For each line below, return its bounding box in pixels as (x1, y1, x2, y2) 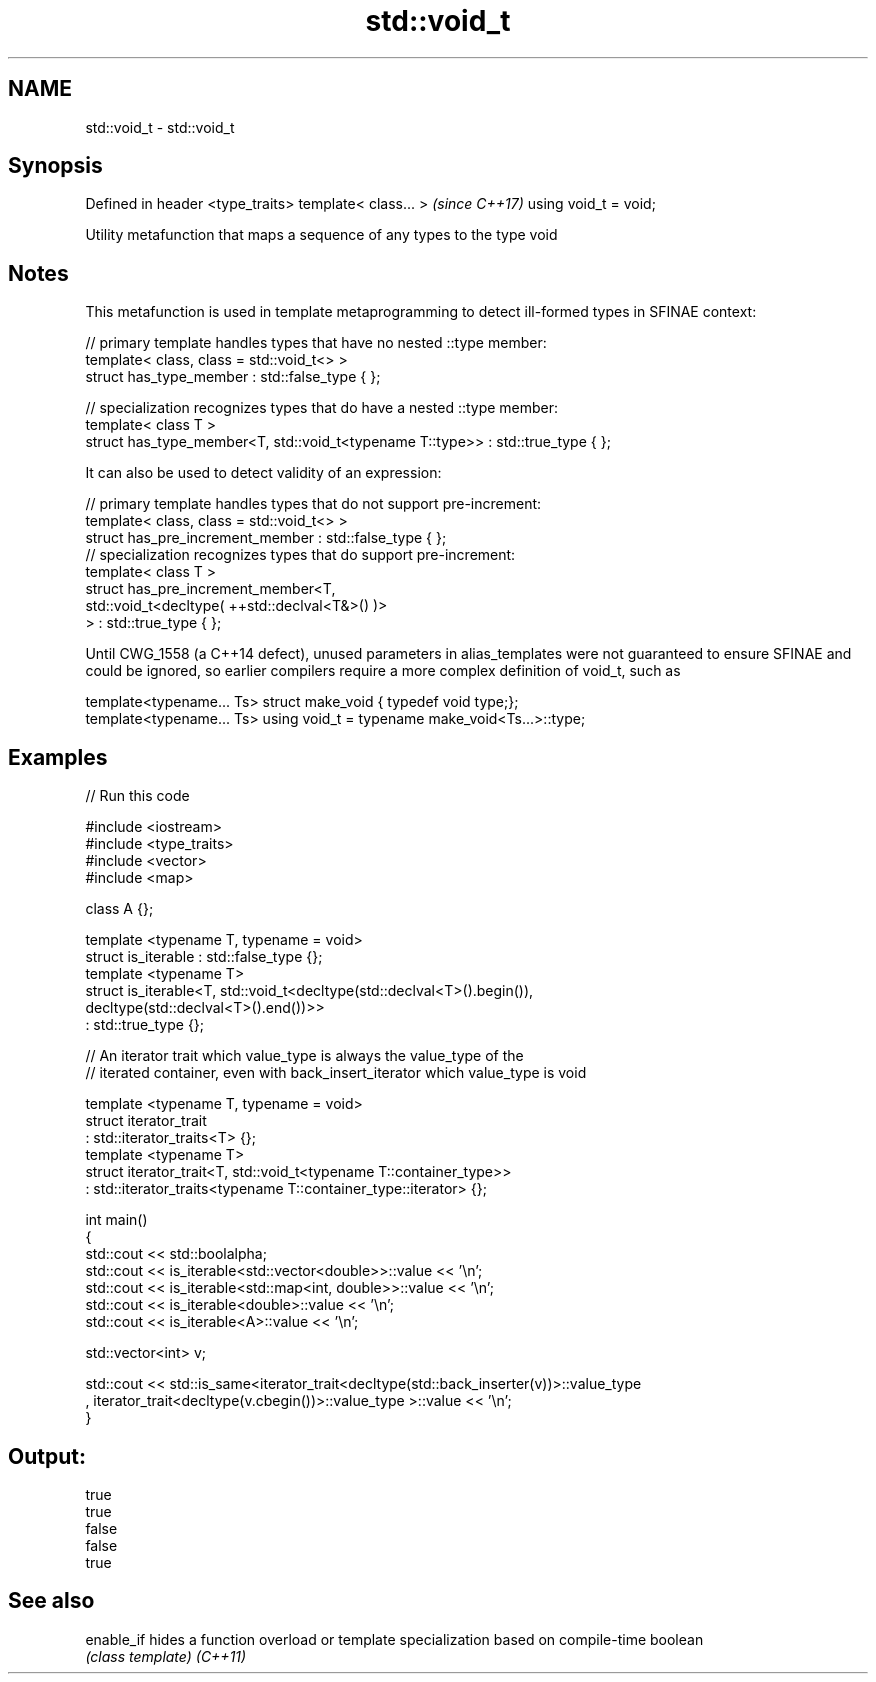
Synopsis (8, 153, 103, 179)
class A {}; (85, 900, 154, 918)
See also (8, 1588, 95, 1614)
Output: (8, 1443, 86, 1469)
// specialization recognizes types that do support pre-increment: (85, 546, 516, 564)
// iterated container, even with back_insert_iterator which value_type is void (85, 1064, 587, 1082)
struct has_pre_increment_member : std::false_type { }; (85, 529, 447, 547)
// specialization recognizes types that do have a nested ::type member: (85, 399, 559, 417)
